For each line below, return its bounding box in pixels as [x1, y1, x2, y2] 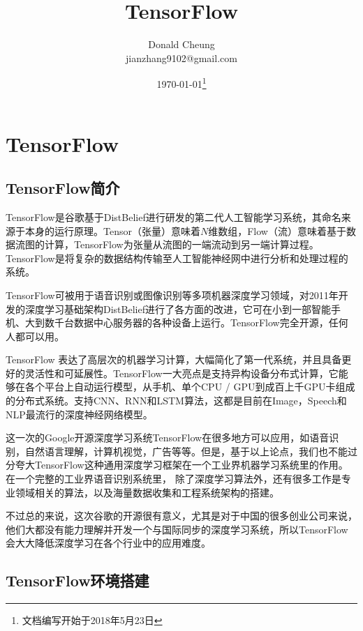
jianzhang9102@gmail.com [126, 50, 237, 65]
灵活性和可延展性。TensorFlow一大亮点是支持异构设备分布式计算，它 [24, 365, 339, 380]
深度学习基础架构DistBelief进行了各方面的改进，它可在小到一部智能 [24, 301, 331, 316]
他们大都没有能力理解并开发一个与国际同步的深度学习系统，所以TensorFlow [6, 522, 348, 536]
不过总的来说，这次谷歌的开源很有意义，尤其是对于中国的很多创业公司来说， [6, 508, 357, 523]
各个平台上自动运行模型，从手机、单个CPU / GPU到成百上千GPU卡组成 [24, 379, 355, 394]
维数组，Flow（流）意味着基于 [208, 223, 346, 238]
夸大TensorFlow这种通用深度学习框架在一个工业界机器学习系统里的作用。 [15, 457, 348, 472]
